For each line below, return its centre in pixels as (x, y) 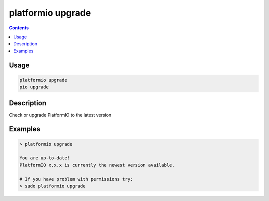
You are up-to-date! (45, 158)
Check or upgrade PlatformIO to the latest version (60, 115)
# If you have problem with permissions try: (76, 179)
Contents (19, 28)
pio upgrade (34, 87)
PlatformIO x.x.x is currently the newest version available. (97, 165)
